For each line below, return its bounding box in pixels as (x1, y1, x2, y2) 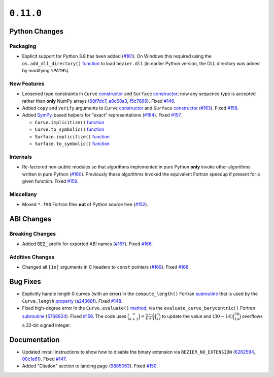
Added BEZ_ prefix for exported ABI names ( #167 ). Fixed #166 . (22, 241, 153, 247)
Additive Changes (9, 253, 55, 260)
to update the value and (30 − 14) (161, 313, 233, 320)
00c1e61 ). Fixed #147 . (22, 356, 67, 362)
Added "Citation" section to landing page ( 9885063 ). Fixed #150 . (22, 363, 158, 369)
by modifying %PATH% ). (22, 68, 70, 74)
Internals (9, 153, 32, 160)
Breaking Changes (9, 230, 56, 237)
